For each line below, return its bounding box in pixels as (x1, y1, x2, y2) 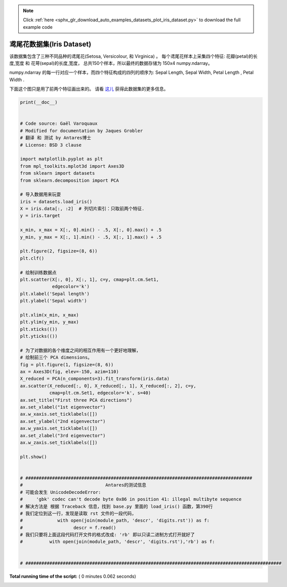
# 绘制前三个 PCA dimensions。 (20, 355, 92, 361)
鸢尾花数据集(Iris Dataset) (9, 40, 92, 48)
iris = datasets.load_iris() (20, 199, 93, 205)
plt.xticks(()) (20, 326, 58, 332)
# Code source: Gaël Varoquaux (20, 121, 98, 127)
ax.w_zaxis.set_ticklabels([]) (20, 440, 98, 445)
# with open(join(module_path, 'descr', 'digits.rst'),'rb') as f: (20, 539, 215, 544)
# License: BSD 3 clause (20, 142, 82, 148)
